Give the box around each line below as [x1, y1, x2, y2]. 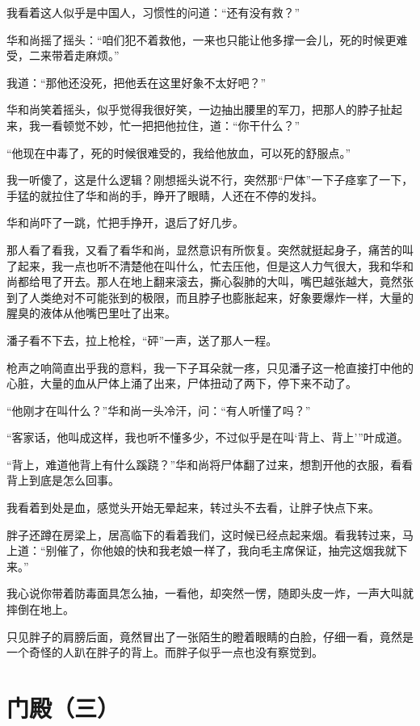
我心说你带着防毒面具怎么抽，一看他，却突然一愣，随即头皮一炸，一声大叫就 [6, 585, 414, 602]
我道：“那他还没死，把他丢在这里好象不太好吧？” [6, 73, 267, 90]
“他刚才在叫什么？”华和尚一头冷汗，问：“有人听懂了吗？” [6, 401, 311, 418]
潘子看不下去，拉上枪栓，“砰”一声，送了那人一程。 [6, 331, 278, 348]
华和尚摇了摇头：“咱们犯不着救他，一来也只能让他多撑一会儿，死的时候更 [6, 31, 397, 48]
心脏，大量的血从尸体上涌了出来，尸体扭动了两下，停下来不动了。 [6, 375, 357, 392]
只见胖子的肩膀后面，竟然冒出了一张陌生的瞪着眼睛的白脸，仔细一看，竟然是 [6, 627, 414, 644]
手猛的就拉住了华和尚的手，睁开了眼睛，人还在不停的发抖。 [6, 187, 323, 204]
